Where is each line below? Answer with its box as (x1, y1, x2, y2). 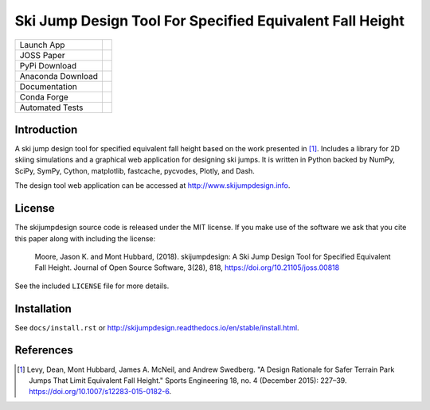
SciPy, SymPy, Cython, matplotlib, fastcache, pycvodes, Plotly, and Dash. (14, 166, 255, 175)
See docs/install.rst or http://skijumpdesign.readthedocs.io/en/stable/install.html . (14, 322, 299, 332)
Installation (14, 302, 72, 315)
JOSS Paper (19, 49, 65, 61)
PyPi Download (19, 60, 77, 71)
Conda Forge (19, 92, 69, 103)
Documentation (19, 80, 77, 92)
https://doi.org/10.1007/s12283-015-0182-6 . (29, 387, 171, 396)
